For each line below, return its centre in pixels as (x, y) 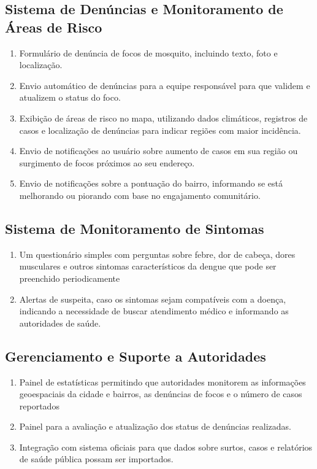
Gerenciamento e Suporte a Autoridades (136, 356)
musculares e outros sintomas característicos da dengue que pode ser (148, 266)
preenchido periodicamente (70, 278)
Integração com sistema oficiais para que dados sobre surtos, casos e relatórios (166, 447)
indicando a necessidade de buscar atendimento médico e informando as (154, 311)
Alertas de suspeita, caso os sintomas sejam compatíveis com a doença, (153, 299)
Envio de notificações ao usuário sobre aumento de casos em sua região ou (158, 151)
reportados (39, 405)
